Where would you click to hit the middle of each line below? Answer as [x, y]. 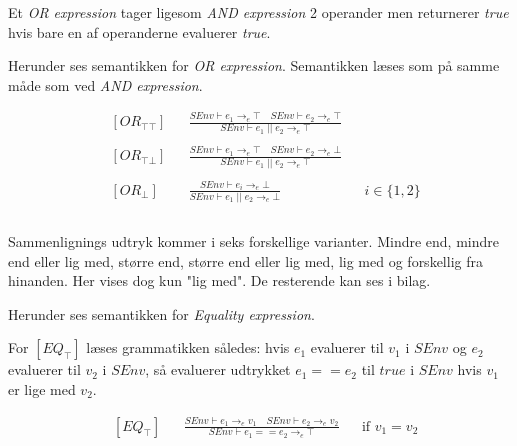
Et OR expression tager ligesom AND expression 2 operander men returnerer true [258, 12]
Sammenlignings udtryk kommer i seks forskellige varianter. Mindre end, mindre [253, 240]
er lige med [42, 388]
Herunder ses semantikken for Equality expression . [161, 313]
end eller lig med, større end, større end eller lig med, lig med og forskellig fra [245, 260]
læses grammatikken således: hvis [188, 347]
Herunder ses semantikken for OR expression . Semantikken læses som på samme [254, 65]
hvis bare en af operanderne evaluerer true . [139, 31]
